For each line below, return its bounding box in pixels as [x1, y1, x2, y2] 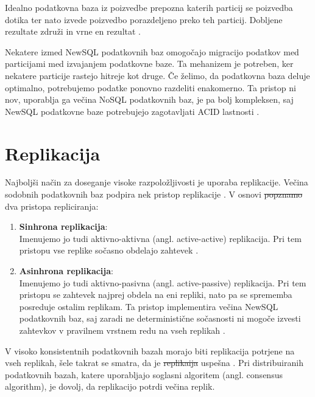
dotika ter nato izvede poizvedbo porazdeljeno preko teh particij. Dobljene [5, 13, 283, 26]
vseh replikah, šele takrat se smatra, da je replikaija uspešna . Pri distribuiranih [5, 356, 303, 369]
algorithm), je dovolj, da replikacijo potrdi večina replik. [5, 380, 215, 393]
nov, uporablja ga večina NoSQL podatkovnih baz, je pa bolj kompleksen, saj [5, 93, 294, 106]
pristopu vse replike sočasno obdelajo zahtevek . [19, 244, 199, 257]
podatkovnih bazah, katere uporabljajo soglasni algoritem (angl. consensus [5, 368, 283, 381]
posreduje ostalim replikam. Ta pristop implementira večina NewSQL [19, 300, 278, 312]
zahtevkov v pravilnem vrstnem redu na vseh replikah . [19, 324, 225, 336]
